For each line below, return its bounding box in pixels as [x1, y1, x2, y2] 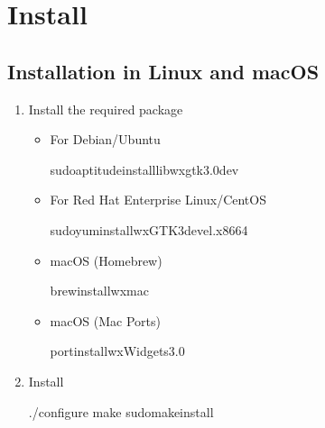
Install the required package [28, 99, 183, 118]
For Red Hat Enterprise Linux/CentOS [50, 190, 266, 209]
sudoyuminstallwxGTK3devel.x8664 [50, 220, 248, 239]
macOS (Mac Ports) [50, 311, 162, 330]
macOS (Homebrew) [50, 250, 162, 269]
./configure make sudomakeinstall [28, 402, 214, 421]
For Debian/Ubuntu [50, 130, 161, 149]
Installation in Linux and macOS [7, 57, 320, 85]
